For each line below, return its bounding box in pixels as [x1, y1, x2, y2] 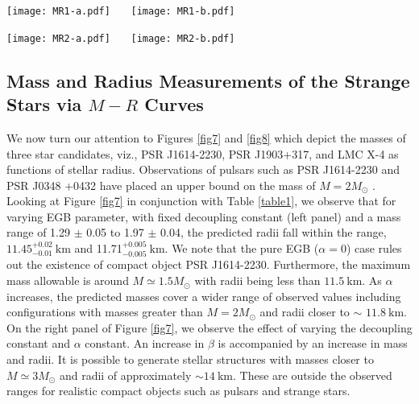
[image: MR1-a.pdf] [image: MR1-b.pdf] [6, 6, 235, 17]
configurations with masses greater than [6, 303, 203, 320]
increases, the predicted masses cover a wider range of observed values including [6, 287, 401, 304]
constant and [6, 335, 71, 352]
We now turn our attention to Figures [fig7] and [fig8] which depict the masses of [6, 129, 406, 146]
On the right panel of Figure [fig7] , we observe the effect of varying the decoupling [6, 319, 413, 336]
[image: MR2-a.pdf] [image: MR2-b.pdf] [6, 32, 235, 44]
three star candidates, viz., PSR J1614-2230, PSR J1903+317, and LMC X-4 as [6, 145, 399, 162]
